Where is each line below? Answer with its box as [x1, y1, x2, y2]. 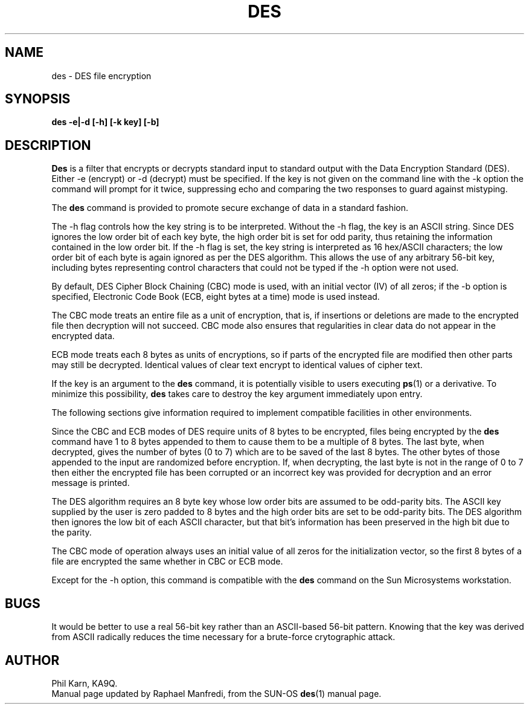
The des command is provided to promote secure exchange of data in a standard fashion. [51, 202, 409, 213]
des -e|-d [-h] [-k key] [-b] [51, 117, 159, 128]
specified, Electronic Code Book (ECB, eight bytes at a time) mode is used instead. [51, 291, 380, 302]
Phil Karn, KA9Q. [51, 678, 118, 688]
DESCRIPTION [5, 137, 91, 153]
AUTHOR [5, 652, 60, 668]
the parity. [51, 527, 92, 538]
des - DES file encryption [51, 70, 152, 81]
